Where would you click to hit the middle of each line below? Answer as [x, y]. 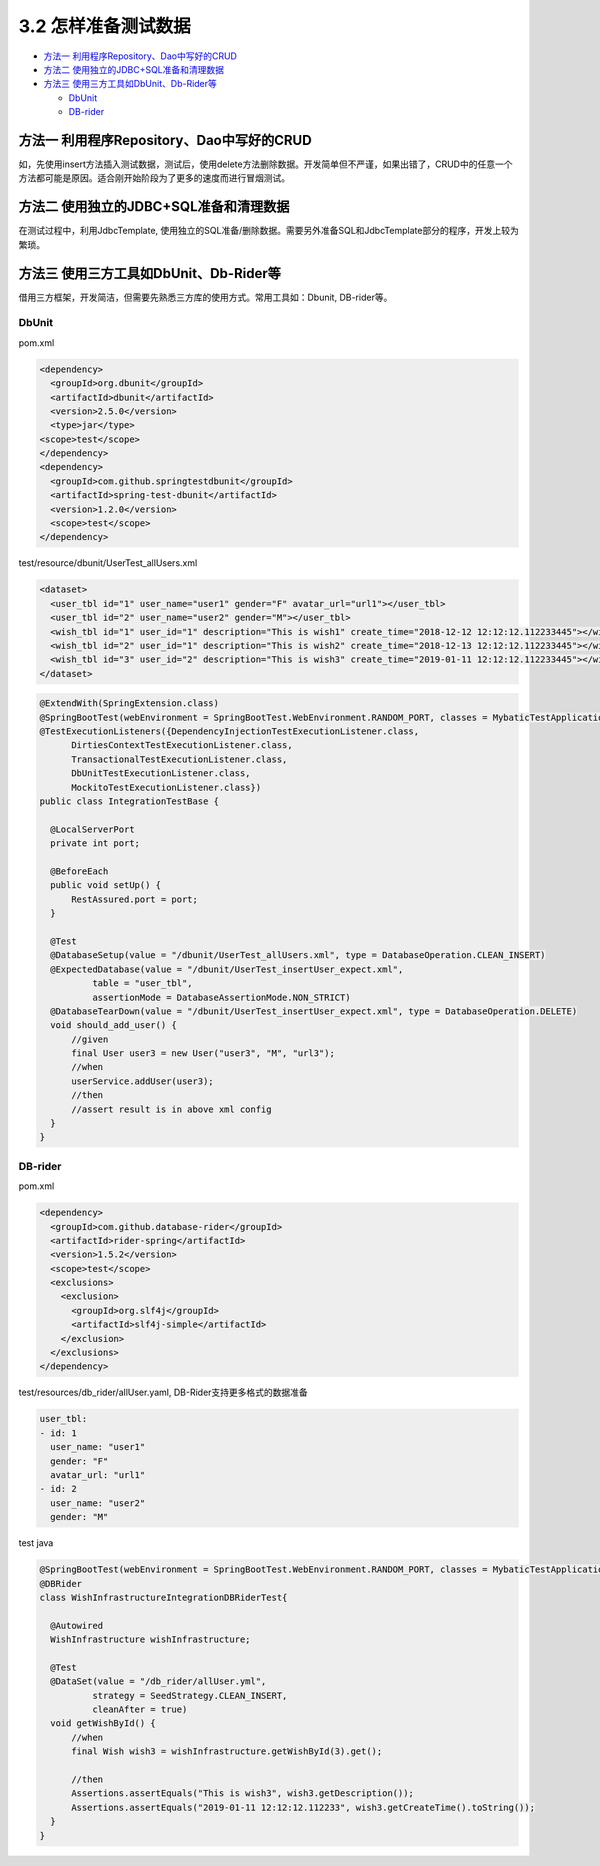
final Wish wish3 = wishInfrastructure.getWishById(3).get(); [227, 1751]
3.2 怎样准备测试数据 [105, 26]
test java [36, 1543]
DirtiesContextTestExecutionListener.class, [182, 745]
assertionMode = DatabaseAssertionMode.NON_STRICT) [221, 997]
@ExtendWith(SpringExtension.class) [129, 703]
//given [90, 1039]
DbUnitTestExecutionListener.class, [161, 773]
